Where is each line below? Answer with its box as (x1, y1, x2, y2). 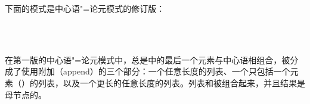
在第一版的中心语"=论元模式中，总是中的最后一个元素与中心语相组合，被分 (5, 53, 299, 66)
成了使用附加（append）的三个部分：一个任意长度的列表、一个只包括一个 (5, 65, 290, 77)
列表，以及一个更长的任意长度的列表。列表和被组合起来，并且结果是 (38, 76, 305, 89)
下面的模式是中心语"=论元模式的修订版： (5, 2, 165, 14)
